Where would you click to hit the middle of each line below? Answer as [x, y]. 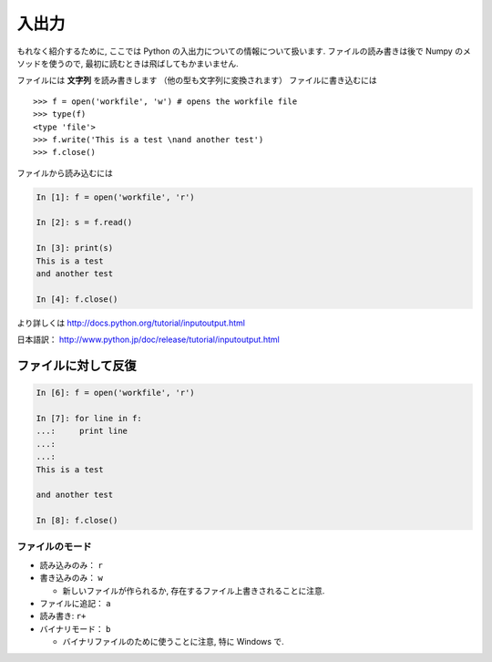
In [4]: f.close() [77, 299]
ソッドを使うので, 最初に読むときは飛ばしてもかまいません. [128, 63]
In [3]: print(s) [75, 248]
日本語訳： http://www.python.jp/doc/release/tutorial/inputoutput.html [148, 340]
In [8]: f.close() [77, 521]
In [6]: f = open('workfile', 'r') [115, 393]
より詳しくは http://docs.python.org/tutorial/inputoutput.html [131, 323]
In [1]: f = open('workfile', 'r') [115, 197]
